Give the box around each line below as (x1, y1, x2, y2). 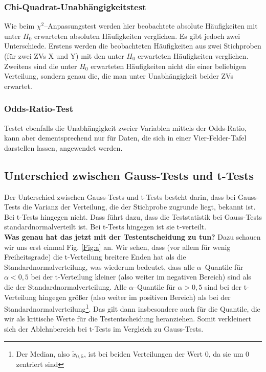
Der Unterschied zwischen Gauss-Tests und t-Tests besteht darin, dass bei (4, 191, 236, 202)
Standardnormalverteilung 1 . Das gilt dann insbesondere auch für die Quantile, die (4, 302, 260, 314)
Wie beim (4, 20, 35, 31)
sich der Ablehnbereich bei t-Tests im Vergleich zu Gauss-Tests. (4, 323, 204, 334)
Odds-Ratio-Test (4, 102, 74, 115)
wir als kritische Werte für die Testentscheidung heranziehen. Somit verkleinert (4, 313, 252, 324)
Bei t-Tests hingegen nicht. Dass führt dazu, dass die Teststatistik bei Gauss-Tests (4, 211, 262, 222)
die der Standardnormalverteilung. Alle (4, 281, 127, 292)
